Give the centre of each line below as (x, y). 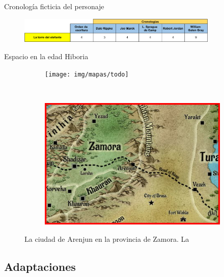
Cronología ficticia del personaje (54, 6)
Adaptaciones (40, 266)
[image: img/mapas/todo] (87, 74)
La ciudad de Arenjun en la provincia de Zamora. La (107, 238)
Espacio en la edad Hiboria (46, 56)
